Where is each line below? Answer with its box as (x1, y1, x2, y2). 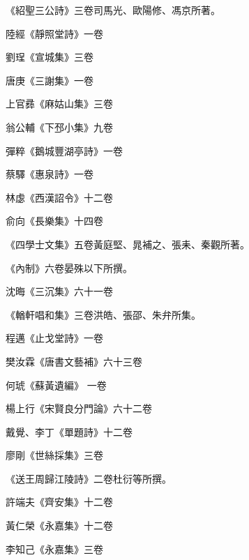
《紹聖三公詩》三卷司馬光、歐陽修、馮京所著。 (6, 3, 220, 17)
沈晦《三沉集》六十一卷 (6, 284, 113, 298)
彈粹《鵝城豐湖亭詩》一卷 (6, 143, 123, 158)
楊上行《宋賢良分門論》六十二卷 (6, 401, 152, 416)
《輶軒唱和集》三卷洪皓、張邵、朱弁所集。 (6, 307, 201, 321)
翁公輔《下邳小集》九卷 (6, 119, 113, 134)
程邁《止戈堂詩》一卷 (6, 331, 103, 345)
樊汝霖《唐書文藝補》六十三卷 (6, 354, 142, 368)
